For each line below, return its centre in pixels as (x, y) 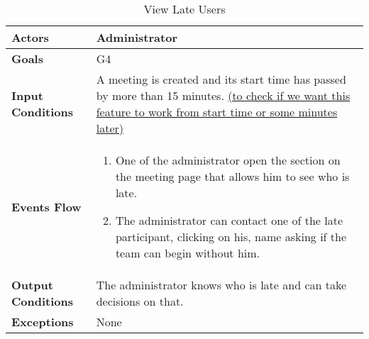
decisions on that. (140, 301)
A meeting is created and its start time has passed (221, 79)
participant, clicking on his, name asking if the (231, 237)
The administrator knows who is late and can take (221, 285)
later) (110, 128)
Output (32, 285)
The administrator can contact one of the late (229, 220)
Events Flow (46, 206)
